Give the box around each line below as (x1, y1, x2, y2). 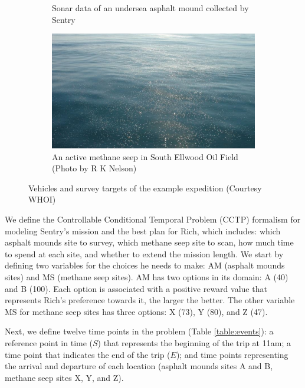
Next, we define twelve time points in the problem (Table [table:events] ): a (5, 325, 274, 337)
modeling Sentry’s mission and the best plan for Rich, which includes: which (5, 224, 281, 237)
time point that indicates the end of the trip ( (5, 348, 170, 360)
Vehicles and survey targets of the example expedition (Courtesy (28, 181, 262, 194)
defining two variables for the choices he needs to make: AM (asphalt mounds (5, 259, 285, 271)
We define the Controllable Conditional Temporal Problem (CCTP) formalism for (5, 213, 301, 225)
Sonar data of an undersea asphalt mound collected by (52, 2, 249, 14)
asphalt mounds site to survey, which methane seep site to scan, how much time (5, 236, 294, 248)
